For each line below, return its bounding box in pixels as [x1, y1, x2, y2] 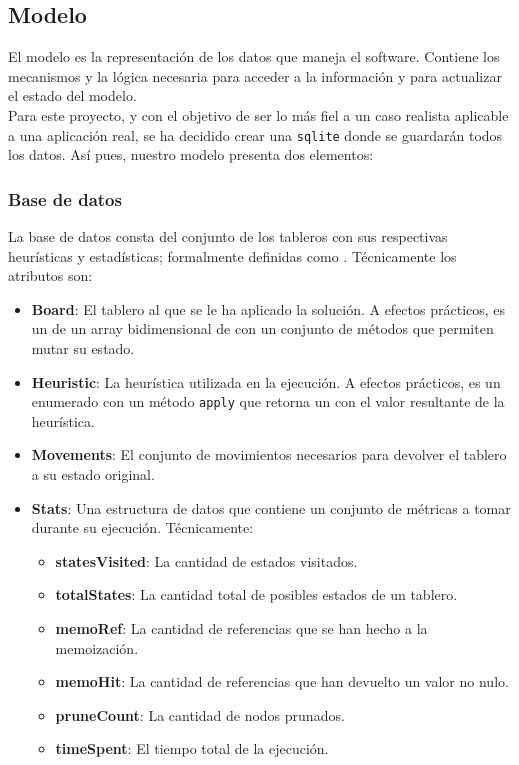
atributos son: [8, 265, 93, 286]
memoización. [55, 637, 139, 658]
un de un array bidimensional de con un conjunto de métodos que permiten [31, 318, 494, 339]
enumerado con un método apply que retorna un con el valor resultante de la [31, 391, 505, 412]
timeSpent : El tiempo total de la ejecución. [55, 738, 329, 759]
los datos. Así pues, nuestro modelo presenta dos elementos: [8, 144, 374, 165]
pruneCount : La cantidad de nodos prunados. [55, 704, 345, 725]
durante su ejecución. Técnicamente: [31, 517, 254, 538]
